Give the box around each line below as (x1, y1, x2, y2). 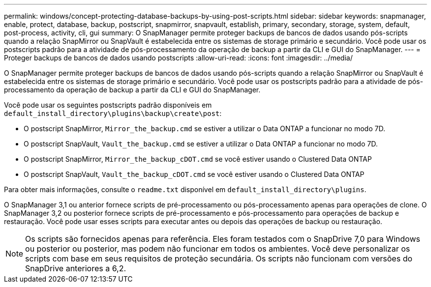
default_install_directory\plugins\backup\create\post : (4, 109, 222, 117)
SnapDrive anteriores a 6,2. (25, 263, 126, 273)
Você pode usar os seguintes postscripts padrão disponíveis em (4, 101, 212, 109)
